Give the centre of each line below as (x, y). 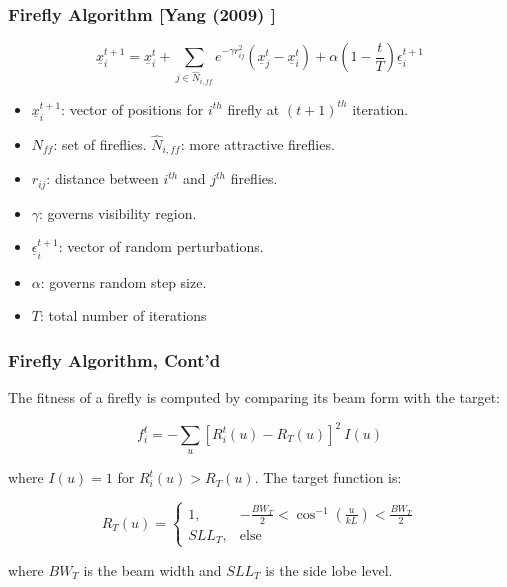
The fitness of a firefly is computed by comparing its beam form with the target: (254, 396)
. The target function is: (328, 477)
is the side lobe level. (329, 569)
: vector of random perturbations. (161, 246)
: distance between (102, 178)
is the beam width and (152, 569)
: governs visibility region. (118, 212)
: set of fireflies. (100, 143)
